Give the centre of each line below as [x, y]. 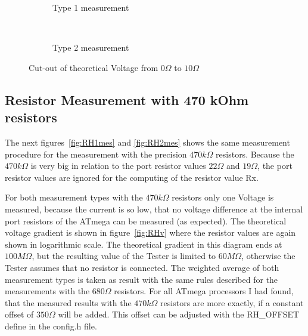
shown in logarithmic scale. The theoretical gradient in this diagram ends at [144, 244]
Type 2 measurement [91, 47]
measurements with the [47, 291]
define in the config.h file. [51, 326]
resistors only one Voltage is [223, 197]
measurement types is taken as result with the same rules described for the [141, 279]
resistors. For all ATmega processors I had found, [204, 291]
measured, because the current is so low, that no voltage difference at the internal [154, 209]
